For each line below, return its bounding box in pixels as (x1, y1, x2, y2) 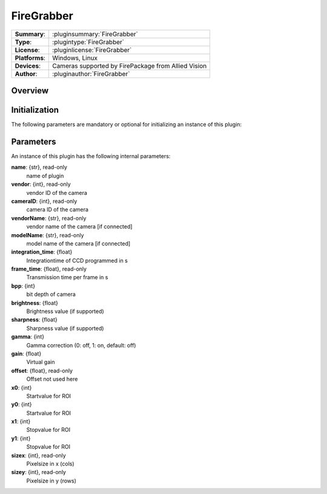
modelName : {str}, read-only (11, 231, 84, 239)
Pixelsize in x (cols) (26, 460, 75, 467)
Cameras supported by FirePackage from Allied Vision (52, 61, 207, 70)
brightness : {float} (11, 299, 59, 306)
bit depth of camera (26, 291, 76, 298)
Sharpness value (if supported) (26, 324, 104, 332)
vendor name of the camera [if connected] (26, 223, 133, 230)
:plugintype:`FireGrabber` (52, 38, 124, 46)
